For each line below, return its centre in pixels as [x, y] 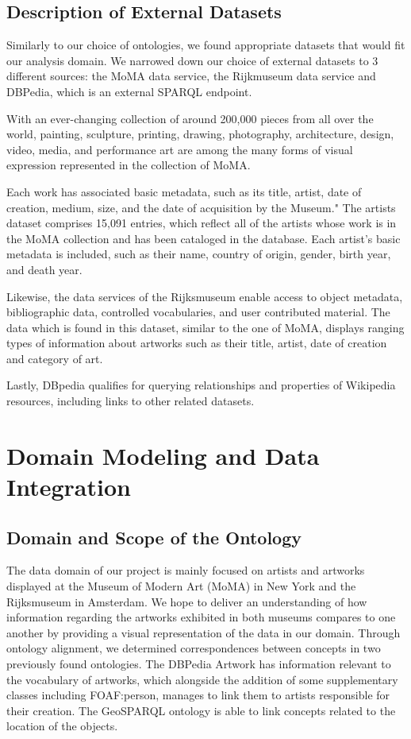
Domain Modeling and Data [163, 455]
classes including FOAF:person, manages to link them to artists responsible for [198, 695]
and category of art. [55, 358]
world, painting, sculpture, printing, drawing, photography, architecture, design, [200, 134]
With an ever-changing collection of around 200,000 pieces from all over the [190, 118]
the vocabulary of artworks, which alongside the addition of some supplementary [202, 679]
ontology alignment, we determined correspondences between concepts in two [194, 648]
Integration [69, 487]
